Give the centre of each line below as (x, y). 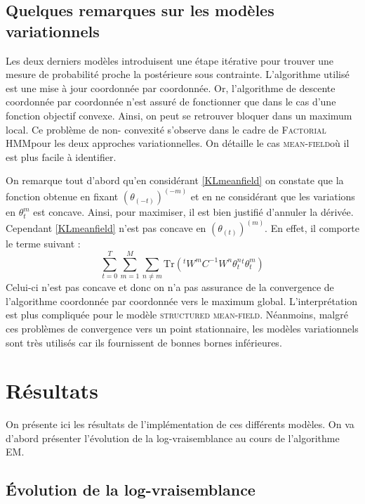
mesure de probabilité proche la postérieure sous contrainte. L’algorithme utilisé (178, 74)
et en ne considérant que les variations (273, 196)
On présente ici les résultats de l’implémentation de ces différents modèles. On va (180, 424)
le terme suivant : (43, 244)
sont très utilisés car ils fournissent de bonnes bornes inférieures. (144, 342)
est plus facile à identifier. (61, 156)
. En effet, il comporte (312, 228)
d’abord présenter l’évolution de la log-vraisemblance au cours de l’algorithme (173, 438)
